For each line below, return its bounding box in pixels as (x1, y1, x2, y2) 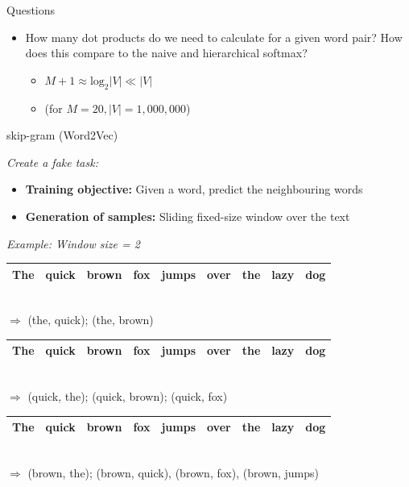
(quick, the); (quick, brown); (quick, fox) (27, 388, 228, 405)
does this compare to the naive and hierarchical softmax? (25, 44, 308, 61)
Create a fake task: (6, 153, 98, 170)
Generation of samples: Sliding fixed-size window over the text (25, 207, 350, 224)
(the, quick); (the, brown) (27, 311, 154, 328)
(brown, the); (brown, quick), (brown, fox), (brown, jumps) (27, 464, 319, 481)
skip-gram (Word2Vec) (6, 127, 118, 144)
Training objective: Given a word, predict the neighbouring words (25, 181, 363, 198)
